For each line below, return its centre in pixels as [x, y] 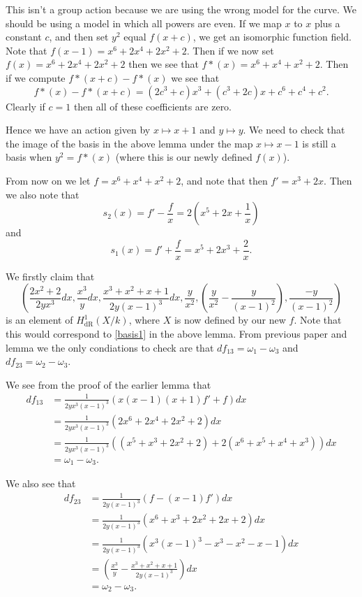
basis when [29, 157]
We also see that [41, 483]
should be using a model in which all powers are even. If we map [144, 23]
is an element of [39, 320]
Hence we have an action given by [78, 130]
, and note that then [224, 180]
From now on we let [48, 180]
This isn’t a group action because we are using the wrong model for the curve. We [181, 9]
